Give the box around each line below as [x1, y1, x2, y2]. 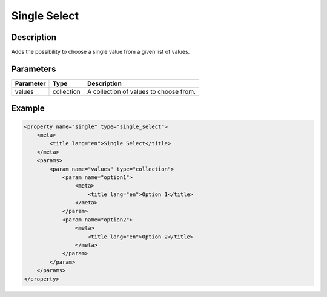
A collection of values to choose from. [87, 87, 196, 96]
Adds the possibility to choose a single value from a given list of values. [11, 48, 190, 56]
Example [11, 103, 45, 114]
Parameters [11, 64, 56, 74]
